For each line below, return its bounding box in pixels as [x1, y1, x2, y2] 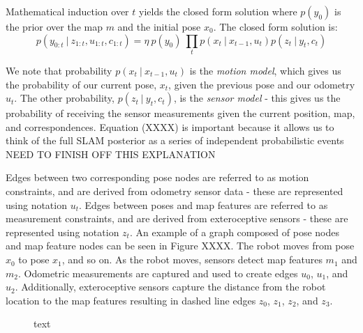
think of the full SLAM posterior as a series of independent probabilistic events [6, 133, 344, 148]
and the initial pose [117, 20, 201, 33]
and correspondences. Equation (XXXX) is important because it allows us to [6, 119, 334, 134]
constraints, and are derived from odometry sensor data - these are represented [6, 184, 343, 199]
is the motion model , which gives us [189, 63, 341, 77]
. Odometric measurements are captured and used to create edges [17, 265, 298, 280]
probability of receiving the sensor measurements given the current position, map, [6, 106, 355, 121]
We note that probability [6, 63, 112, 77]
